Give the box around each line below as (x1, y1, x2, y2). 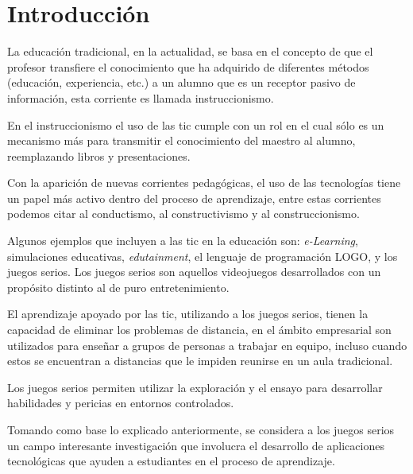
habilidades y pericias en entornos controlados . (7, 394, 234, 411)
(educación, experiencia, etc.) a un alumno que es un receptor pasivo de (7, 74, 356, 91)
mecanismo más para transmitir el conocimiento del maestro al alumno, (7, 132, 356, 149)
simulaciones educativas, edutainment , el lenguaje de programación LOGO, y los (7, 247, 398, 264)
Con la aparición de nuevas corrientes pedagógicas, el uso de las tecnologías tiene (7, 174, 401, 191)
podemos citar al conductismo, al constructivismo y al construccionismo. (7, 205, 360, 222)
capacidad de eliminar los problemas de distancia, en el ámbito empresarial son (7, 321, 392, 338)
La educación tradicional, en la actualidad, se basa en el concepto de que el (7, 43, 373, 60)
